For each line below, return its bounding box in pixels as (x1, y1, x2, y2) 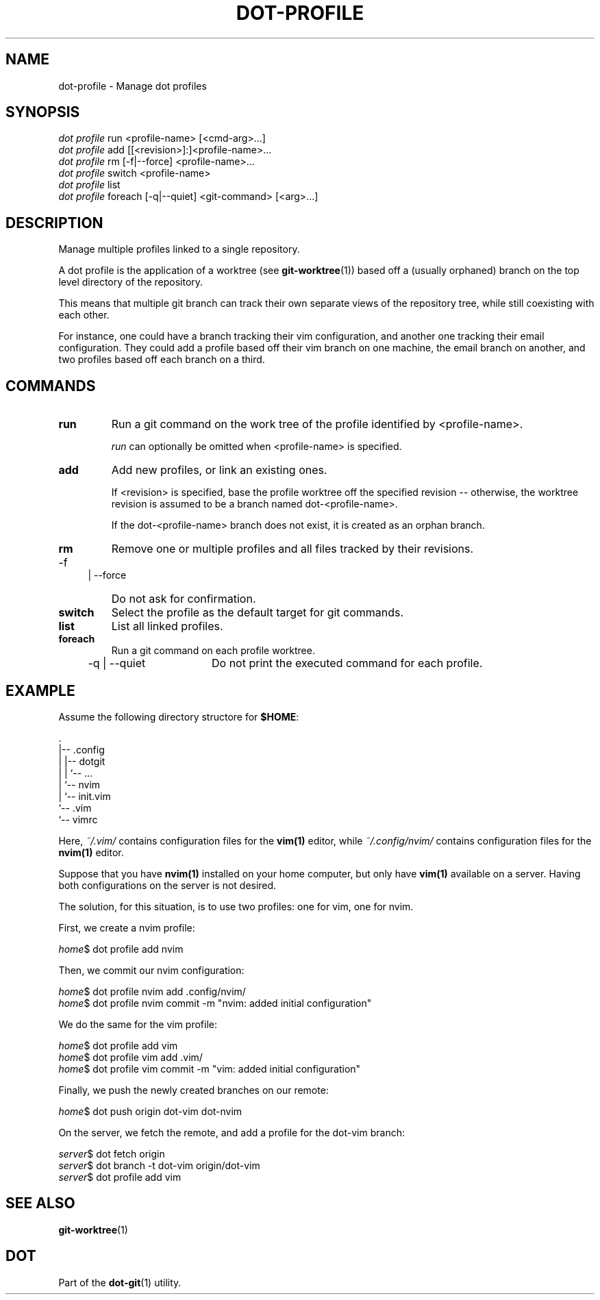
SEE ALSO (5, 1195, 75, 1212)
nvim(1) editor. (58, 846, 124, 858)
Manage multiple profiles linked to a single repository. (58, 243, 300, 255)
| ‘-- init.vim (58, 790, 111, 802)
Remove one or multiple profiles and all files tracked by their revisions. (111, 542, 474, 556)
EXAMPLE (5, 682, 75, 699)
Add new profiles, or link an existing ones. (111, 463, 327, 477)
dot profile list (58, 179, 121, 191)
